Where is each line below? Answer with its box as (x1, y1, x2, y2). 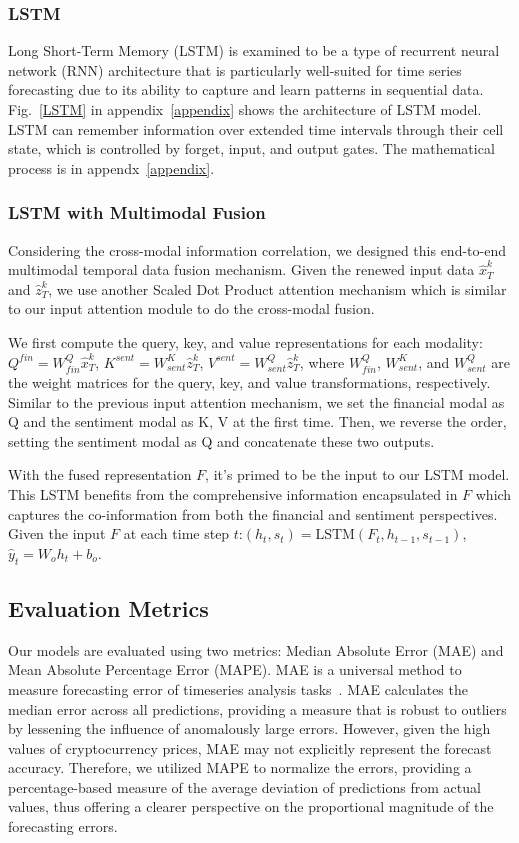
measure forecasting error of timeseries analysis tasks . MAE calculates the (8, 678, 468, 699)
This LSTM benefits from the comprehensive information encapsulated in (8, 483, 458, 504)
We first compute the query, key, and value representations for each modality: (8, 331, 483, 352)
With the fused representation (8, 464, 192, 485)
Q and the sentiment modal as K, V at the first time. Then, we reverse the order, (8, 411, 507, 432)
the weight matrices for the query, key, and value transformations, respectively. (8, 371, 491, 392)
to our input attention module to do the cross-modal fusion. (8, 298, 375, 319)
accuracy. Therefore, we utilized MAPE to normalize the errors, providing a (8, 757, 472, 778)
